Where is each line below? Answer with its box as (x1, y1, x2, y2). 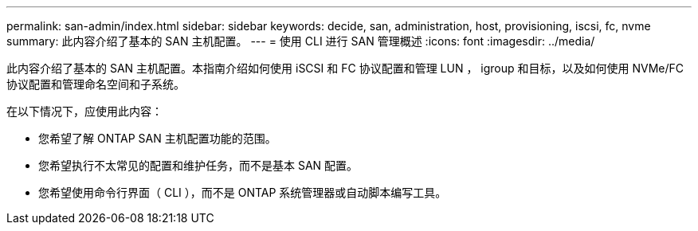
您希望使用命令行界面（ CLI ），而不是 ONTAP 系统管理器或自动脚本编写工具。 (38, 186, 447, 199)
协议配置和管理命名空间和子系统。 (6, 77, 185, 91)
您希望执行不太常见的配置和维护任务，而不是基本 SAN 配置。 (38, 159, 359, 172)
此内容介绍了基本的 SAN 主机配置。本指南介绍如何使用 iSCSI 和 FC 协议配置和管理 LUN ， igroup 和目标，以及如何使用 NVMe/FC (6, 61, 684, 75)
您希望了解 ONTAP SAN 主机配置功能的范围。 (38, 131, 276, 145)
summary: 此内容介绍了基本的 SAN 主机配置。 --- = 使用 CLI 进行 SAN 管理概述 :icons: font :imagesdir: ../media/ (6, 34, 595, 48)
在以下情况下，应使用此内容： (6, 104, 163, 118)
